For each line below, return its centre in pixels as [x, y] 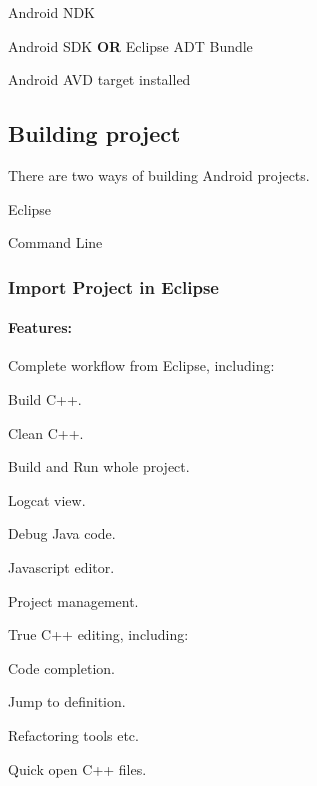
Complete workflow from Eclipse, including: [141, 365]
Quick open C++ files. [77, 768]
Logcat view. [47, 499]
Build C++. [45, 399]
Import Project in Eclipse [113, 286]
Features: [40, 327]
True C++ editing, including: [98, 634]
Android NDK [51, 12]
